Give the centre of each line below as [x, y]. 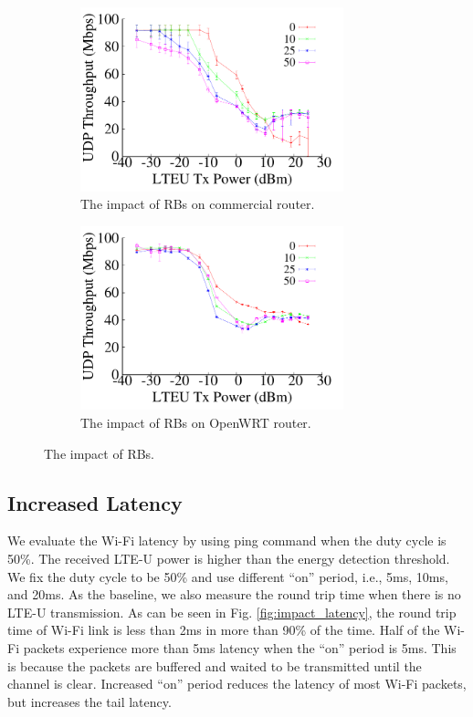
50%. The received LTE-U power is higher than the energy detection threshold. [229, 558]
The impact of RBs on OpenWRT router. [196, 422]
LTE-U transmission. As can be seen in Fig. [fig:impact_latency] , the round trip [232, 612]
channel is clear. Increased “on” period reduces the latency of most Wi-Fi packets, [237, 684]
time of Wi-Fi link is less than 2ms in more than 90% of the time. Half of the [224, 630]
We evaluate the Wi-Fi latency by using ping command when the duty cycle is [227, 540]
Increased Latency [95, 502]
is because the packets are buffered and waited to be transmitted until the [215, 665]
